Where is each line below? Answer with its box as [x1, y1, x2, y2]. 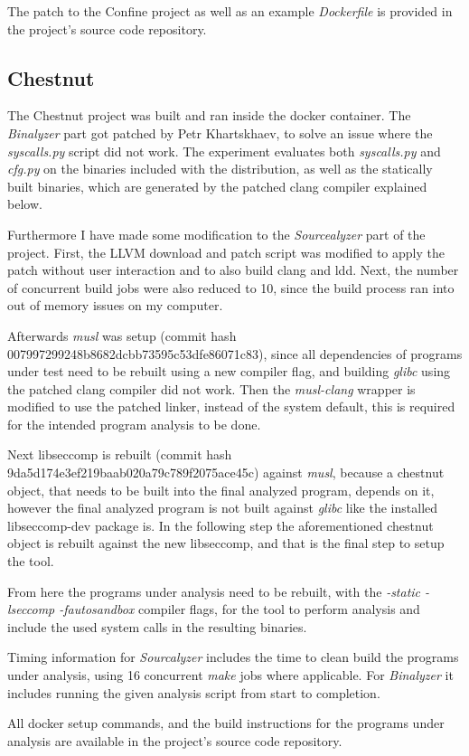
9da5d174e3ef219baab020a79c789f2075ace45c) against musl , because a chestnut [7, 463, 445, 482]
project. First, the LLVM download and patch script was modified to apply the [7, 242, 445, 261]
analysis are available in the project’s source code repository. [7, 731, 342, 750]
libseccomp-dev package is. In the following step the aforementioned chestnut [7, 515, 434, 534]
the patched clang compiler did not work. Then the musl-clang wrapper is [7, 379, 416, 398]
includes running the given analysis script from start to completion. [7, 683, 380, 702]
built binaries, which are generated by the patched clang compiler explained [7, 176, 427, 195]
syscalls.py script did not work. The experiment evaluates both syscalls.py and [7, 141, 441, 160]
